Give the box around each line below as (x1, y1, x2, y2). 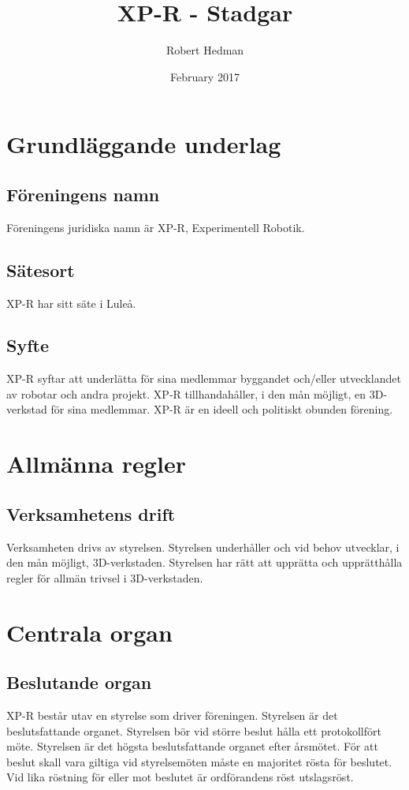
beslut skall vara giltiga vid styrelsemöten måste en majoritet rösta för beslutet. (6, 753, 392, 769)
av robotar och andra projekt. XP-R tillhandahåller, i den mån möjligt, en (6, 385, 366, 402)
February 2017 (170, 68, 240, 84)
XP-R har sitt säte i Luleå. (6, 294, 136, 311)
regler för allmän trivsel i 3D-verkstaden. (6, 569, 203, 586)
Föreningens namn (6, 182, 160, 206)
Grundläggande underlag (6, 128, 281, 160)
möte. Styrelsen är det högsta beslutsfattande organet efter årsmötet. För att (6, 738, 378, 754)
